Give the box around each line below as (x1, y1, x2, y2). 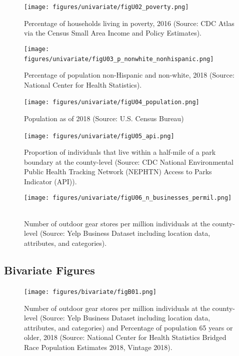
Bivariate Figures (4, 262, 95, 278)
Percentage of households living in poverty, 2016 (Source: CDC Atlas (24, 18, 234, 28)
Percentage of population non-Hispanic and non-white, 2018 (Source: (24, 70, 234, 80)
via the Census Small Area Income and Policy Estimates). (24, 28, 201, 38)
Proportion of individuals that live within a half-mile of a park (24, 147, 216, 157)
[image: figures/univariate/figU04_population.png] (24, 99, 199, 106)
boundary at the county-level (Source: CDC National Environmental (24, 156, 233, 167)
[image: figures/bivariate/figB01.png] (24, 288, 156, 295)
